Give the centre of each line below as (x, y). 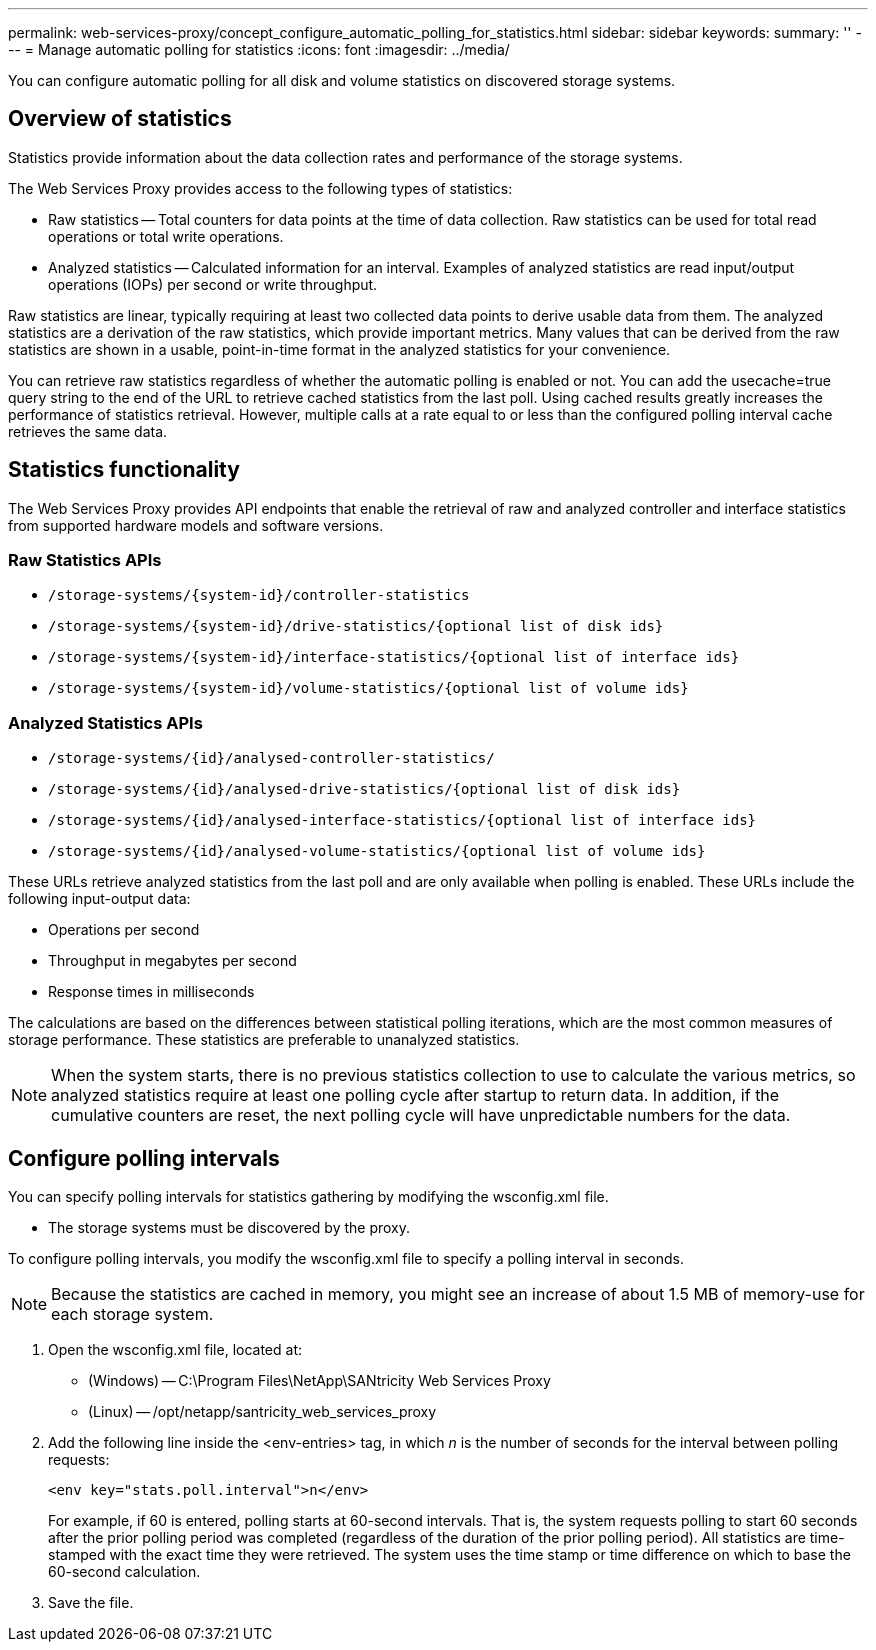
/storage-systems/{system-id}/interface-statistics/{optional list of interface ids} (394, 657)
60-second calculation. (124, 1572)
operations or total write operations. (166, 236)
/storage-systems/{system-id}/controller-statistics (259, 595)
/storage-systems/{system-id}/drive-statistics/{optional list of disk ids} (356, 626)
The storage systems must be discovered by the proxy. (229, 1228)
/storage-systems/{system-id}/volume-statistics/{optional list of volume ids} (368, 688)
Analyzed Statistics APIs (105, 722)
